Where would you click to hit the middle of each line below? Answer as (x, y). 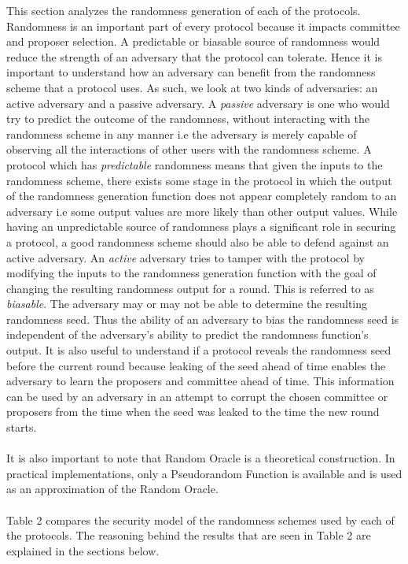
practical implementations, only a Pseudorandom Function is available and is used (204, 473)
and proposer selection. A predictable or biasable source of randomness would (193, 41)
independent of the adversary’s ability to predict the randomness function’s (187, 334)
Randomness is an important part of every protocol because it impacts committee (203, 26)
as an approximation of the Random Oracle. (112, 489)
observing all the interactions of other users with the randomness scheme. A (189, 149)
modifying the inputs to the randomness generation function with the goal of (191, 273)
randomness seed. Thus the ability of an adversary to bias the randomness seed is (203, 319)
